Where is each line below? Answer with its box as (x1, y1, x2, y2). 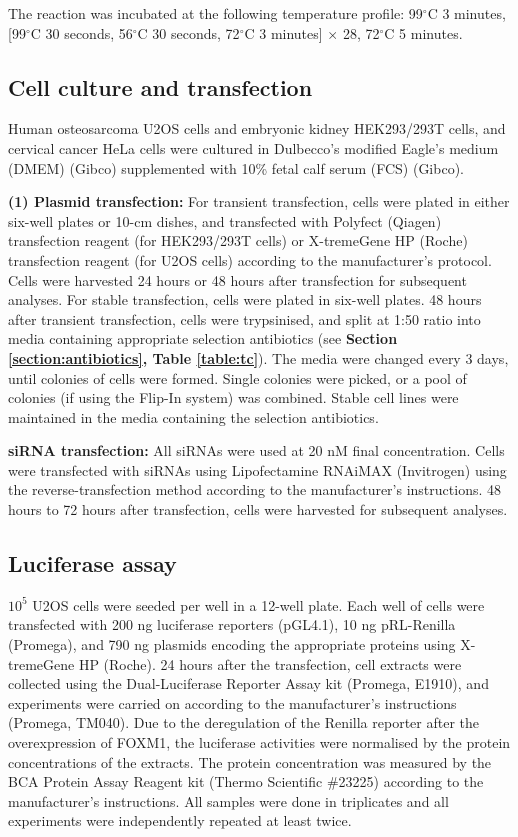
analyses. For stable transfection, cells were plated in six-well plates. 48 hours (8, 289, 482, 310)
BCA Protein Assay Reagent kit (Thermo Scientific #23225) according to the (8, 771, 484, 792)
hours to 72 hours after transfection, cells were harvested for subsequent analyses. (8, 499, 508, 520)
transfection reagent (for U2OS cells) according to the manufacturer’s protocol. (8, 249, 492, 270)
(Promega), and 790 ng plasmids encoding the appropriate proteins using (8, 634, 456, 655)
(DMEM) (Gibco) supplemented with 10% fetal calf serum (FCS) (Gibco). (8, 157, 464, 178)
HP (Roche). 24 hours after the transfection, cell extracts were (78, 653, 462, 674)
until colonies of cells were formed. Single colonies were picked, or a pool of (8, 367, 467, 388)
